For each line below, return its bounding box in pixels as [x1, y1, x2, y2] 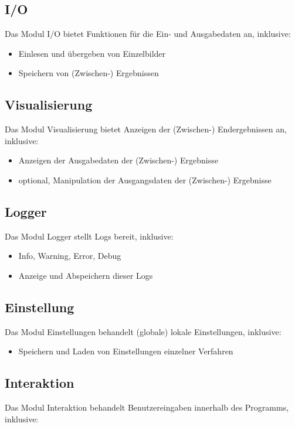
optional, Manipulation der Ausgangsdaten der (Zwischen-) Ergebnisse [18, 173, 272, 186]
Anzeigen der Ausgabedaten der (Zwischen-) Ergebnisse [18, 154, 218, 166]
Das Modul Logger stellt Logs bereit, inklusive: [5, 230, 174, 242]
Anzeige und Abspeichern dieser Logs [18, 269, 153, 281]
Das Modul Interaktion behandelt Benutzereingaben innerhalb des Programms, [5, 401, 289, 414]
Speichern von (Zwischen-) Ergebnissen [18, 67, 159, 79]
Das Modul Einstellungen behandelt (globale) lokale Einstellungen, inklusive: [5, 325, 282, 337]
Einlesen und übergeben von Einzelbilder [18, 47, 166, 59]
